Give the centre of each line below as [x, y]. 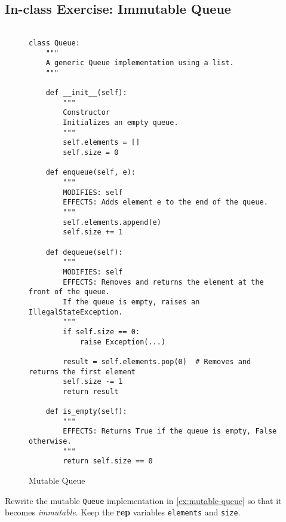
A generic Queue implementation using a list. [140, 63]
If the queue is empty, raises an [131, 302]
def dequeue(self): [84, 252]
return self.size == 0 [108, 461]
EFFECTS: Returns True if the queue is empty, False [170, 431]
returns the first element [82, 372]
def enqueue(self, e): [90, 173]
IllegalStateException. [76, 312]
